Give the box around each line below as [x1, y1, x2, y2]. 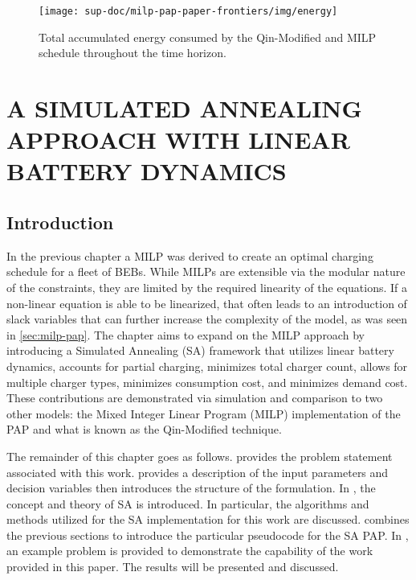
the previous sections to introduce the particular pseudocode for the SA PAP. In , [6, 526, 409, 543]
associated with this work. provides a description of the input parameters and [6, 463, 389, 480]
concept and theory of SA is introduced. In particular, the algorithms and [6, 495, 369, 512]
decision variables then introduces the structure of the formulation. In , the [6, 479, 376, 496]
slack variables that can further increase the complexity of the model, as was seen [6, 311, 408, 327]
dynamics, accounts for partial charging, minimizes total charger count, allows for [6, 357, 408, 374]
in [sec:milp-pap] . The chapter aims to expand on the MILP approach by [6, 326, 365, 343]
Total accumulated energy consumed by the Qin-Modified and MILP [39, 28, 377, 45]
